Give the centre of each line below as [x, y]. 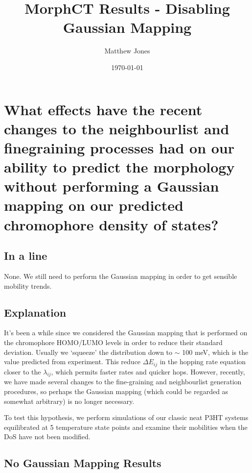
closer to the [23, 371]
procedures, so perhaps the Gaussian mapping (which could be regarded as [116, 391]
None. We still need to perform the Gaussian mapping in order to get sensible [121, 276]
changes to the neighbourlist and [117, 128]
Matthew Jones [127, 51]
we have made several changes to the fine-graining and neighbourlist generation [123, 382]
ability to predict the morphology [119, 167]
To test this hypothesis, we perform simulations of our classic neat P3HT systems [126, 417]
